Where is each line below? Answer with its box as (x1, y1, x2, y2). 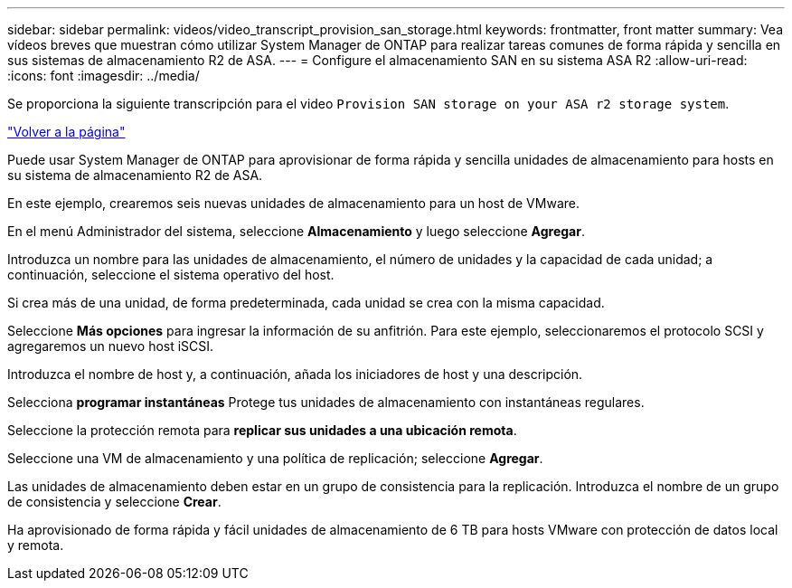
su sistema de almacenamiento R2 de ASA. (7, 167, 263, 183)
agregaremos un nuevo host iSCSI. (7, 338, 214, 354)
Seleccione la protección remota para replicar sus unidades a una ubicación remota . (7, 422, 517, 438)
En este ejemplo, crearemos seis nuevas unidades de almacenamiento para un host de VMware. (7, 195, 580, 211)
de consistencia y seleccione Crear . (7, 494, 222, 509)
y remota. (7, 537, 64, 553)
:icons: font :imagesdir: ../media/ (7, 68, 200, 83)
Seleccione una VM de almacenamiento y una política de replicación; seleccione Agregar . (7, 450, 543, 466)
